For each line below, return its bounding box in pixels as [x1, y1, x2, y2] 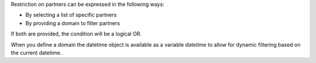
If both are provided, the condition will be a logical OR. [11, 30, 142, 37]
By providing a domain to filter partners [25, 19, 120, 26]
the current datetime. [11, 49, 62, 56]
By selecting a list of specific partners [25, 12, 117, 19]
